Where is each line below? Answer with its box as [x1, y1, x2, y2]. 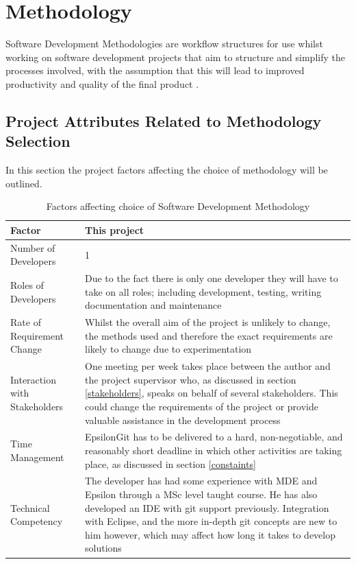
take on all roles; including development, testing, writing [85, 284, 322, 298]
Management [10, 449, 64, 464]
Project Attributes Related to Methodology [5, 110, 322, 131]
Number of [10, 240, 55, 255]
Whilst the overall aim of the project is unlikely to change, [85, 315, 331, 329]
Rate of [10, 315, 41, 329]
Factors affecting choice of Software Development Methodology [46, 199, 310, 213]
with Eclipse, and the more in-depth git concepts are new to [85, 514, 338, 528]
